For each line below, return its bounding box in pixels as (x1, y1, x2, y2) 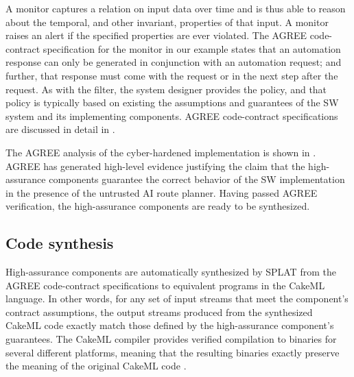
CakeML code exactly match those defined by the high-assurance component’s (5, 318, 334, 332)
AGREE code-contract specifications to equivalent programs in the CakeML (5, 278, 325, 292)
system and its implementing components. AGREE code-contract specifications (5, 108, 338, 123)
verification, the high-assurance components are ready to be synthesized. (5, 199, 310, 213)
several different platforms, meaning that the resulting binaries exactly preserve (5, 345, 340, 359)
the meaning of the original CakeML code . (5, 358, 187, 373)
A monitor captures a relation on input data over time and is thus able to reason (5, 1, 346, 15)
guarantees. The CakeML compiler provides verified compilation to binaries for (5, 332, 337, 346)
